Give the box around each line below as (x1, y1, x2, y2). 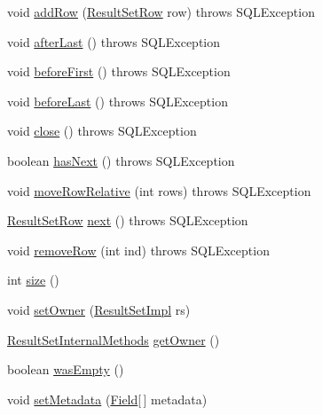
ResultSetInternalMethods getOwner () (7, 330, 220, 348)
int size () (7, 270, 59, 289)
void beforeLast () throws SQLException (7, 91, 228, 110)
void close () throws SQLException (7, 121, 197, 140)
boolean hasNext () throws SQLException (7, 151, 235, 169)
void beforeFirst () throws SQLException (7, 62, 231, 81)
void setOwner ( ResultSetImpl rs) (7, 300, 191, 318)
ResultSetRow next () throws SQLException (7, 211, 248, 230)
